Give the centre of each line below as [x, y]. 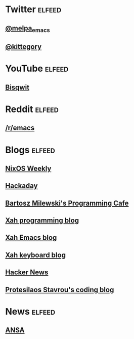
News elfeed [30, 311]
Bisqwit [17, 87]
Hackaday [21, 186]
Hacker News [27, 273]
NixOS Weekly [28, 168]
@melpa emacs [28, 29]
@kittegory [24, 47]
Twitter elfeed [33, 9]
